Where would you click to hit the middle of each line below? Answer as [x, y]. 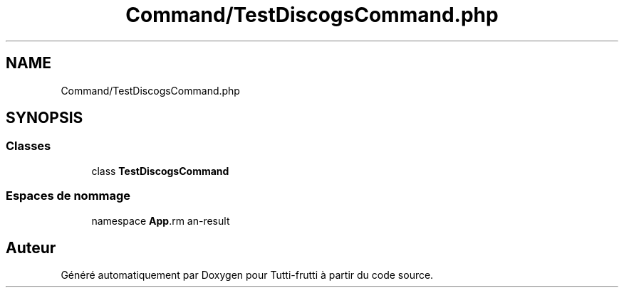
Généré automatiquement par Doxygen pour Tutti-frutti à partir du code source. [247, 275]
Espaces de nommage [68, 196]
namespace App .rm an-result [161, 220]
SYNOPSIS [45, 118]
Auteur [31, 247]
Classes [28, 146]
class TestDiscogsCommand [160, 171]
